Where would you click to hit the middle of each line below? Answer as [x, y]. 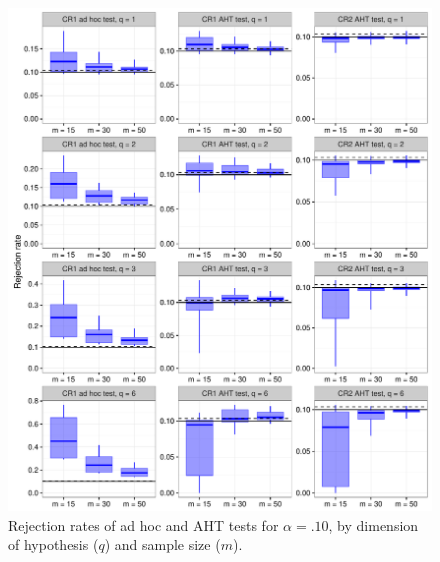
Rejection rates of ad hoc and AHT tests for [143, 524]
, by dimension [373, 524]
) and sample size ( [162, 544]
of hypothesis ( [53, 544]
